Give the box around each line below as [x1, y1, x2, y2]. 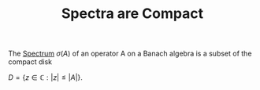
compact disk [8, 57, 53, 67]
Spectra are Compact [61, 5, 203, 23]
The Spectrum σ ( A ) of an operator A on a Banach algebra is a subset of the [8, 49, 252, 59]
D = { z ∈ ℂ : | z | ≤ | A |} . [8, 73, 83, 82]
